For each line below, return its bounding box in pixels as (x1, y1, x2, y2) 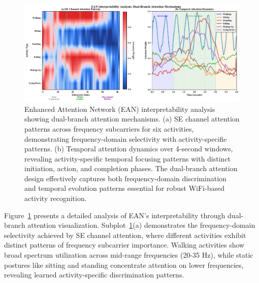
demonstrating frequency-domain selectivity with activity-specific (24, 133, 227, 144)
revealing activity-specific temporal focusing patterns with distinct (24, 153, 231, 164)
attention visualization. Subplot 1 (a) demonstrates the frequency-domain (27, 220, 255, 230)
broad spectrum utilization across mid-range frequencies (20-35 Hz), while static (4, 250, 253, 260)
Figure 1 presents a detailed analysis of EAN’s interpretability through (4, 210, 225, 220)
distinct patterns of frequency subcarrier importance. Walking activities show (4, 239, 245, 250)
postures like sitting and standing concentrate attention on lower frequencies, (4, 259, 244, 270)
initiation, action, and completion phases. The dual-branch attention (24, 163, 238, 174)
